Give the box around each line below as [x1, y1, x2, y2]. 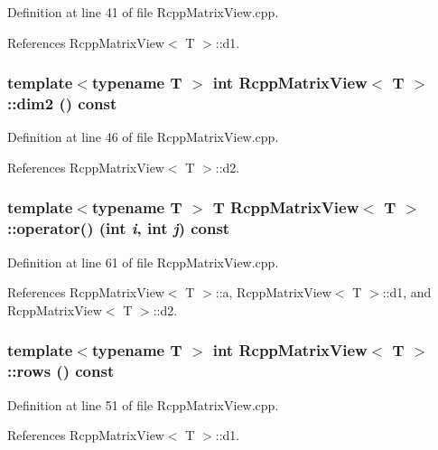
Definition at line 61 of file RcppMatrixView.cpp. [7, 252, 279, 271]
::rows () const [7, 360, 115, 382]
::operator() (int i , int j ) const [7, 217, 230, 239]
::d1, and [382, 283, 432, 302]
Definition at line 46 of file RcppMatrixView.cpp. [7, 127, 279, 146]
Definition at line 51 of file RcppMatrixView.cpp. [7, 395, 279, 414]
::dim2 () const [7, 92, 117, 115]
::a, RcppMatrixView [215, 283, 331, 302]
